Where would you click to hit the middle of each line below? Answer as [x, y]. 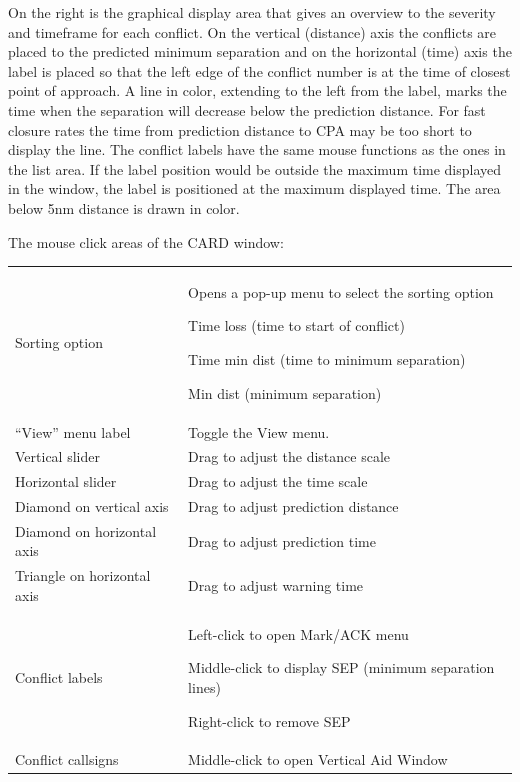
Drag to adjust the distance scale [289, 456]
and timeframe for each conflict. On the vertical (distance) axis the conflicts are [252, 31]
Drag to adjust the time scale [278, 481]
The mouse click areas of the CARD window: [146, 241]
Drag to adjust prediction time [282, 540]
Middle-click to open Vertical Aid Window [318, 759]
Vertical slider [57, 456]
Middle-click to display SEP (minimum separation [341, 667]
